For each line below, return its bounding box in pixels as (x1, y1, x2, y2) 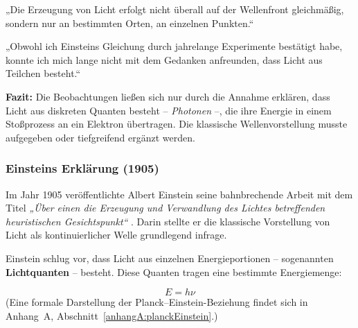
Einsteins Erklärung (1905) (6, 159, 159, 177)
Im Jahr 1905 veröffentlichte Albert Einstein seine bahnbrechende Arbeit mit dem (6, 187, 353, 201)
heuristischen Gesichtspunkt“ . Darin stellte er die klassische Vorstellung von (6, 214, 330, 228)
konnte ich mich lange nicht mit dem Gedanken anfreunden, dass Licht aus (6, 52, 323, 67)
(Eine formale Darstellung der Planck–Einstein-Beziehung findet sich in (6, 295, 308, 309)
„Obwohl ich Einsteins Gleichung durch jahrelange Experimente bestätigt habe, (6, 39, 343, 53)
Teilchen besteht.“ (6, 66, 81, 80)
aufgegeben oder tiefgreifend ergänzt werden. (6, 130, 195, 144)
